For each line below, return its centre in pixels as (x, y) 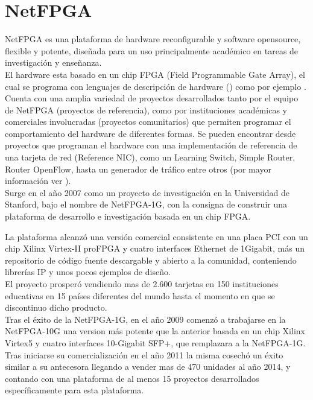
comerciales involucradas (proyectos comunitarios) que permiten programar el (148, 122)
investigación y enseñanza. (53, 62)
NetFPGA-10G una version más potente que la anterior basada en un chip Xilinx (155, 331)
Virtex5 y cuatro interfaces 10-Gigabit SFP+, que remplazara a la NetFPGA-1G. (155, 342)
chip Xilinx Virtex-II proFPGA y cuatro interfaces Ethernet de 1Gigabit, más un (155, 248)
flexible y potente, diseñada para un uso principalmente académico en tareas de (152, 50)
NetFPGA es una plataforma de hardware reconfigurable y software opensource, (153, 39)
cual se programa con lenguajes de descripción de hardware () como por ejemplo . (156, 86)
